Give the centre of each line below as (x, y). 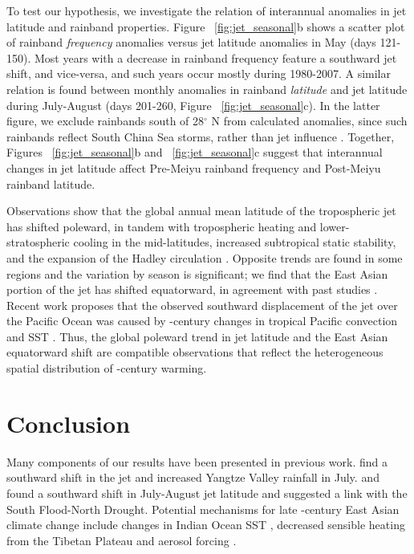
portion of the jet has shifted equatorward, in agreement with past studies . (192, 289)
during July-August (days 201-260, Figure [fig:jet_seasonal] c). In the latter (193, 105)
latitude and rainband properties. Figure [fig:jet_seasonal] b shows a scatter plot (206, 26)
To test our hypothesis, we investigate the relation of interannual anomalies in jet (207, 10)
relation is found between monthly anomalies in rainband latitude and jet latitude (207, 89)
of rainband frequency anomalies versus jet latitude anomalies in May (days (191, 42)
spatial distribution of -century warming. (107, 368)
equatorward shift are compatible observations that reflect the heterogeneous (195, 352)
